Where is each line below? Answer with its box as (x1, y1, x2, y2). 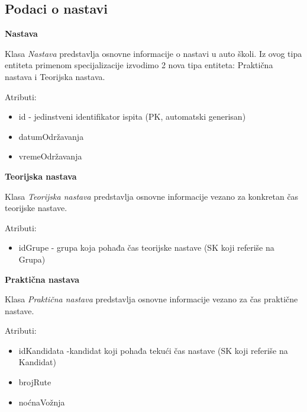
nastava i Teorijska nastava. (5, 70, 105, 82)
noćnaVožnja (18, 395, 65, 408)
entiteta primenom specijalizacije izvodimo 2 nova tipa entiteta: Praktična (5, 59, 273, 71)
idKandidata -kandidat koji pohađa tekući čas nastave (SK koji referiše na (18, 344, 288, 356)
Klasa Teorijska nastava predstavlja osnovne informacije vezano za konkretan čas (5, 190, 299, 202)
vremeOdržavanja (18, 150, 82, 162)
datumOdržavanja (18, 130, 84, 142)
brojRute (18, 376, 51, 388)
